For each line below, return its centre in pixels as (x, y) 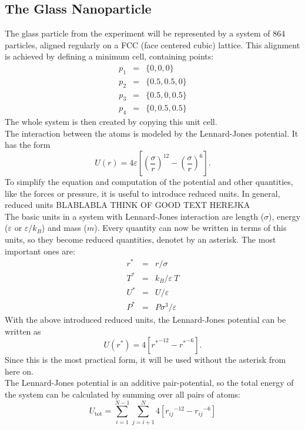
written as (23, 331)
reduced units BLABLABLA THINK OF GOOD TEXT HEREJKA (128, 205)
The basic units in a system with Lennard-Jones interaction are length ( (135, 216)
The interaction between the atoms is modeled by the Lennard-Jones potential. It (152, 133)
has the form (28, 145)
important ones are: (40, 251)
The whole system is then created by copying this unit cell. (111, 122)
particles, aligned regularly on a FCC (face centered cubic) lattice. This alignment (152, 44)
